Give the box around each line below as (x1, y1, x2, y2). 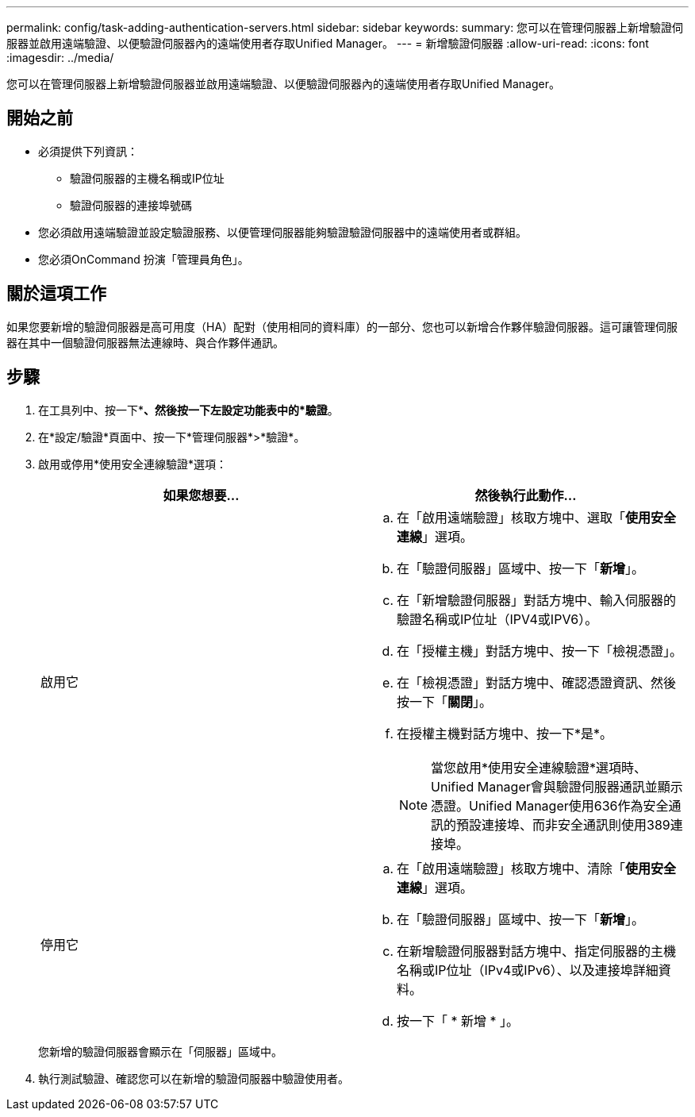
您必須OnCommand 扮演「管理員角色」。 (38, 252, 249, 266)
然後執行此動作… (474, 487, 577, 503)
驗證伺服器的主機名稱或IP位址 (70, 171, 225, 185)
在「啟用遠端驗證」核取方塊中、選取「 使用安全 (397, 509, 677, 526)
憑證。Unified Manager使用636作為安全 (431, 797, 669, 814)
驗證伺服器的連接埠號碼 (70, 198, 192, 212)
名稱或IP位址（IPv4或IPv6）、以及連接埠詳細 (397, 961, 659, 978)
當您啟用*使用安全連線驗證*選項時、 (431, 759, 647, 776)
